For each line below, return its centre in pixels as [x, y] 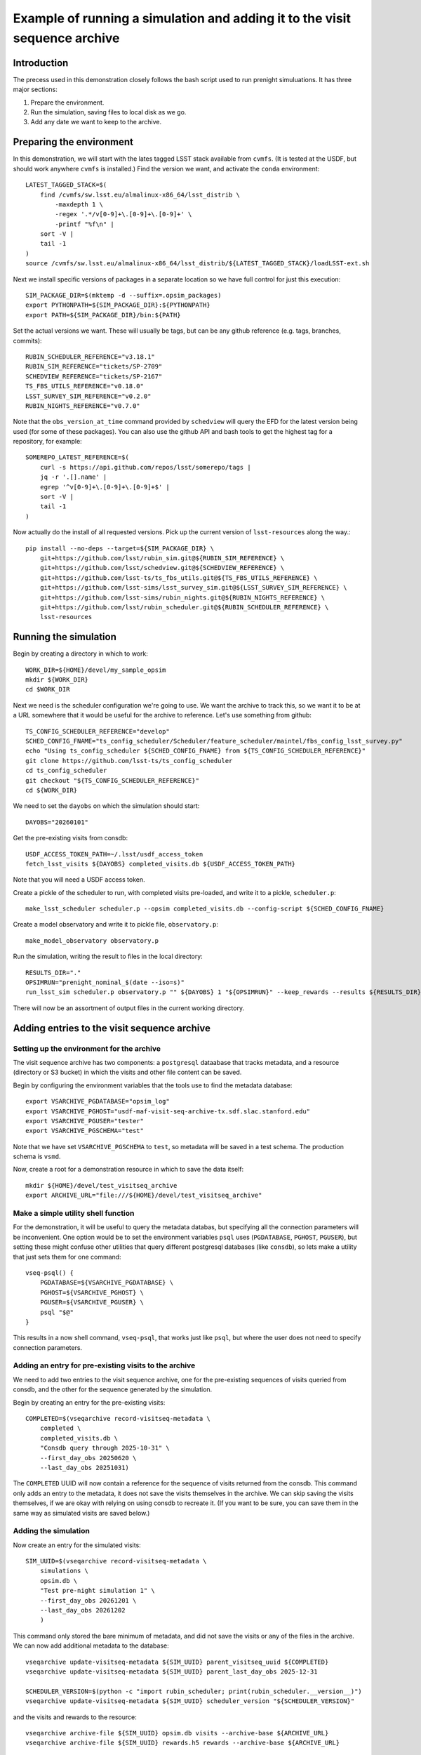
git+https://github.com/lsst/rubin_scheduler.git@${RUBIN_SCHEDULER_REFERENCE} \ [184, 607]
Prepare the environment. [67, 102]
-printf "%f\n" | [85, 224]
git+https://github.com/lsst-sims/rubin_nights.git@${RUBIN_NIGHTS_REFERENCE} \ [182, 597]
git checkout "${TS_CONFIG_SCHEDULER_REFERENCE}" [113, 780]
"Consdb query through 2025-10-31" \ [105, 1448]
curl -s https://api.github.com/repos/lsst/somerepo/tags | [146, 467]
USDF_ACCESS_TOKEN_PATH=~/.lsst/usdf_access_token [114, 854]
